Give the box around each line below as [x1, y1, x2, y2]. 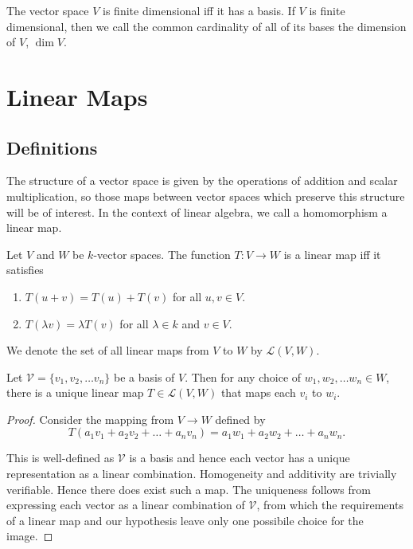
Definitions [6, 135, 98, 159]
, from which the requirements [256, 496, 403, 513]
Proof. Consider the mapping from [6, 410, 174, 427]
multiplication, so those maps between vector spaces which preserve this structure [6, 187, 405, 204]
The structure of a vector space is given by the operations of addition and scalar [6, 172, 398, 189]
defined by [215, 410, 266, 427]
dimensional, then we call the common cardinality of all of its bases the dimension [6, 18, 407, 34]
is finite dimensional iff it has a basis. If [103, 2, 295, 18]
